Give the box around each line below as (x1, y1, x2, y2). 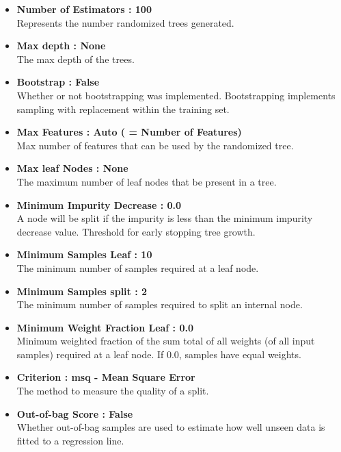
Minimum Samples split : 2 (16, 284, 148, 298)
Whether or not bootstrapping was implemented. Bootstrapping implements (16, 88, 336, 102)
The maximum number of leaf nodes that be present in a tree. (16, 174, 277, 188)
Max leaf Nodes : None (16, 161, 128, 175)
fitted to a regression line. (16, 433, 124, 447)
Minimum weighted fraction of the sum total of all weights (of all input (16, 334, 315, 348)
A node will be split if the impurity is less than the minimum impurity (16, 211, 313, 225)
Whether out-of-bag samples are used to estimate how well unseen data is (16, 420, 325, 434)
